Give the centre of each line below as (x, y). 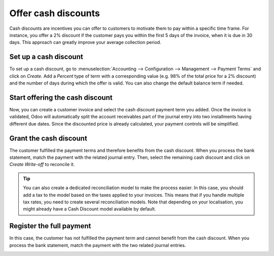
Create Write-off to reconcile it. (42, 164)
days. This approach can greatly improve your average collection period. (85, 42)
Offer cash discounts (55, 13)
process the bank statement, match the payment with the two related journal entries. (98, 245)
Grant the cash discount (48, 138)
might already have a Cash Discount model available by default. (90, 209)
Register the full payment (50, 226)
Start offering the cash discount (61, 97)
